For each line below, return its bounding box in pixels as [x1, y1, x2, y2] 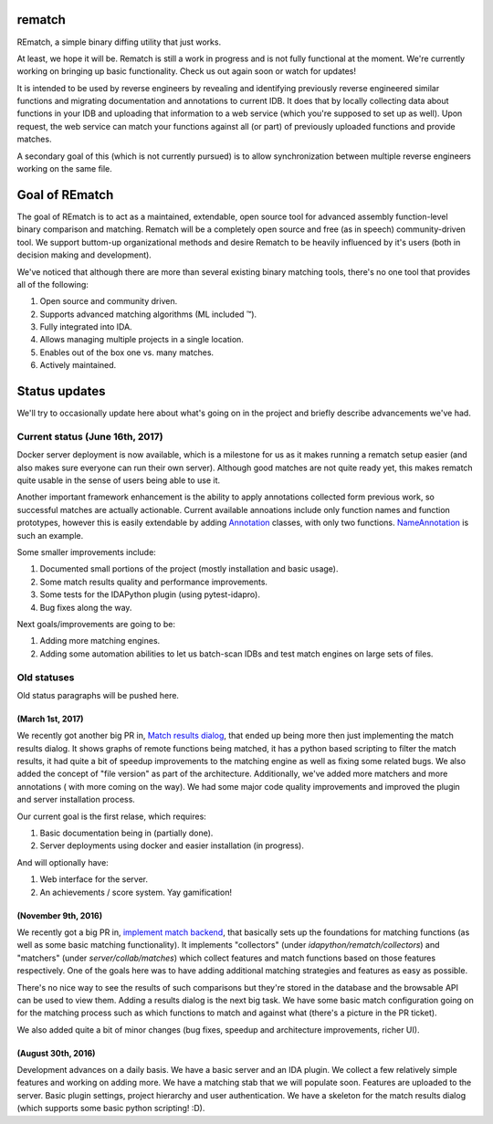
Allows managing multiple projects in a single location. [39, 334, 244, 345]
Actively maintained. [39, 360, 117, 371]
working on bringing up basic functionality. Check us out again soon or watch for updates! [16, 66, 356, 77]
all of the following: [16, 278, 89, 289]
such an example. [16, 530, 84, 541]
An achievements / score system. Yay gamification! [39, 887, 233, 898]
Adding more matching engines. [39, 636, 161, 646]
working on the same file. [16, 163, 113, 174]
